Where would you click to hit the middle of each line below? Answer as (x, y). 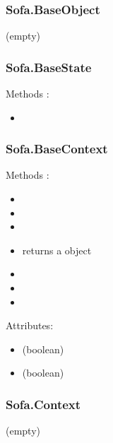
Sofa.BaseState (49, 67)
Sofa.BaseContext (57, 149)
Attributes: (30, 325)
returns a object (57, 250)
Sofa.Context (43, 404)
